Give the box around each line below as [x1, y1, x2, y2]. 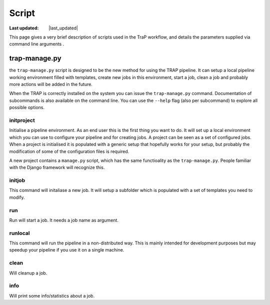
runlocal [9, 229, 30, 236]
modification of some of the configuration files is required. [9, 148, 129, 154]
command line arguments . [9, 41, 64, 47]
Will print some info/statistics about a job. [9, 292, 95, 298]
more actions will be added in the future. [9, 81, 92, 87]
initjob [9, 177, 25, 184]
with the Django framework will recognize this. [9, 164, 105, 170]
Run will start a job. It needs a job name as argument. [9, 217, 118, 223]
